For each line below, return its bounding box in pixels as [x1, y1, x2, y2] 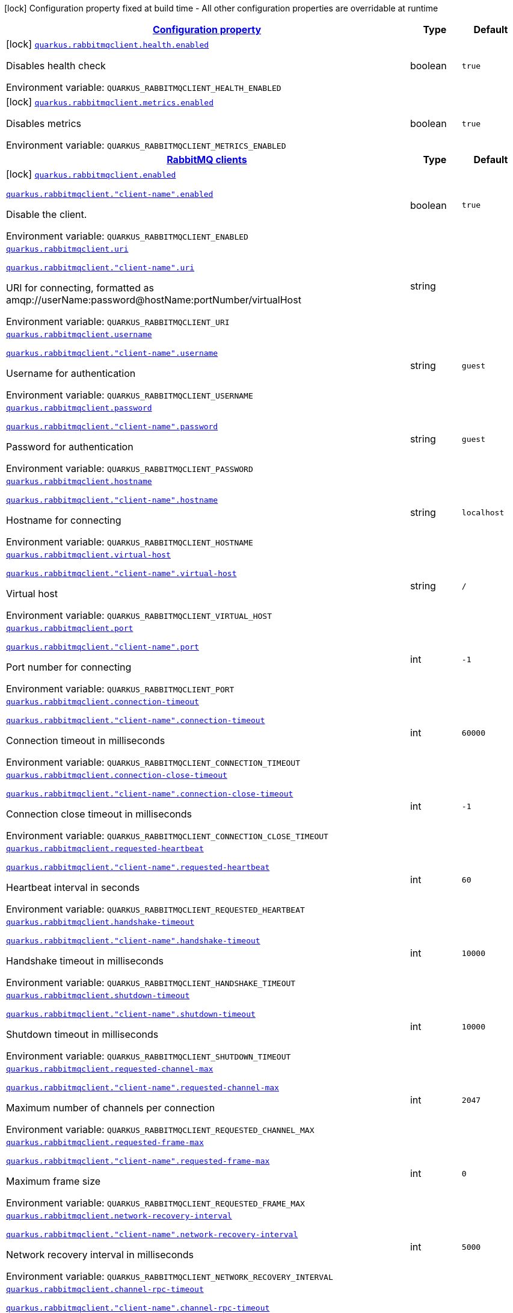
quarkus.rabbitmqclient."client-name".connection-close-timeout [6, 789, 293, 798]
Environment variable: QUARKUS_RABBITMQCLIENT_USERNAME [6, 389, 253, 401]
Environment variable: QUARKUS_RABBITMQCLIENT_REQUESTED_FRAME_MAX [6, 1197, 305, 1209]
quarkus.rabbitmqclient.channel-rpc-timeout [6, 1285, 204, 1294]
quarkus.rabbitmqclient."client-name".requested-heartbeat [6, 863, 270, 872]
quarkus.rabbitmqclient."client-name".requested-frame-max [6, 1156, 270, 1166]
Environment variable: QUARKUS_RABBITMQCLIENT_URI [6, 315, 230, 327]
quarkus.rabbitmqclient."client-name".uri [6, 263, 195, 272]
